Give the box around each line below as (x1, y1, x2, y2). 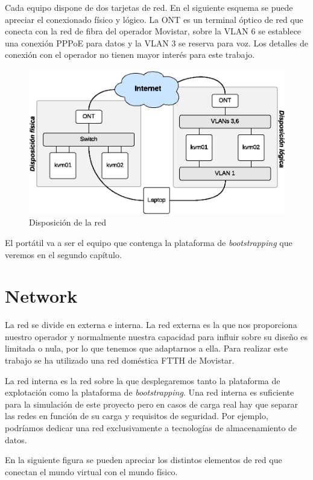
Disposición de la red (29, 216, 106, 229)
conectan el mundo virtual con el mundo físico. (5, 465, 178, 478)
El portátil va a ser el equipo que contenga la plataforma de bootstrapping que (5, 236, 292, 248)
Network (5, 283, 78, 308)
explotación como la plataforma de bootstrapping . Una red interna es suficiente (5, 386, 294, 399)
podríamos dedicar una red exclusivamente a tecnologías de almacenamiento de (5, 422, 297, 434)
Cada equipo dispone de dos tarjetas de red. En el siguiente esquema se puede (5, 1, 293, 13)
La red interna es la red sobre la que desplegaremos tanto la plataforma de (5, 374, 280, 387)
